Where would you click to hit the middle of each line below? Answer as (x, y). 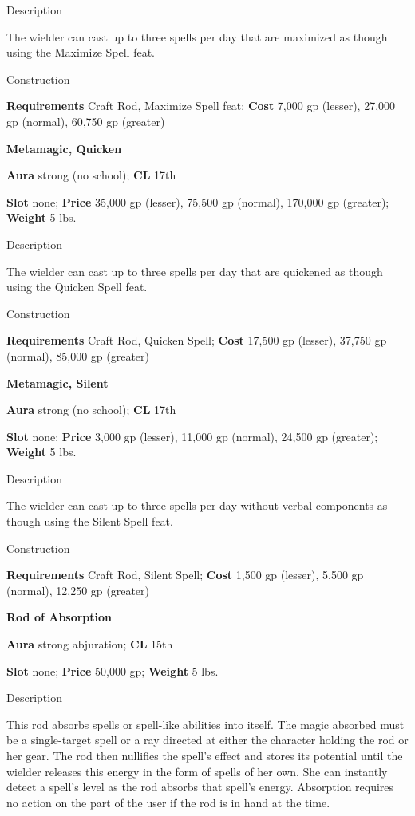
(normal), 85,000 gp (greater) (78, 355)
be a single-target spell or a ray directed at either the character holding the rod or (207, 740)
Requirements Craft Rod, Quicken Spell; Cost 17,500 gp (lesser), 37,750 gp (197, 340)
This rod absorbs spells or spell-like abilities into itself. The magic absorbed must (206, 724)
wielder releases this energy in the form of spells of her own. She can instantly (197, 771)
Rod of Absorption (59, 617)
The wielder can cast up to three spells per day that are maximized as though (197, 36)
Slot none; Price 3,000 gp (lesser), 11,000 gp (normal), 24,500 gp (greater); (192, 436)
